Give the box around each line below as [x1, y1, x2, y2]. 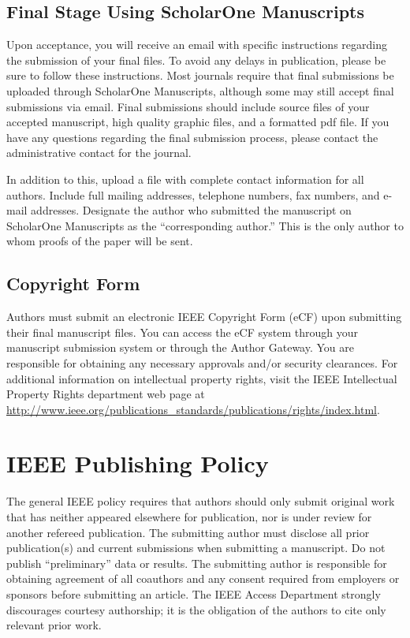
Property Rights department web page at [6, 386, 205, 402]
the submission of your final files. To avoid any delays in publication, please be [6, 51, 386, 68]
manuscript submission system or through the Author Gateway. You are [6, 339, 354, 356]
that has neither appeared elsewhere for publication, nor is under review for [6, 509, 372, 524]
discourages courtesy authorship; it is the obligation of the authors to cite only [6, 601, 386, 617]
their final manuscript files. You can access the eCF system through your [6, 323, 359, 340]
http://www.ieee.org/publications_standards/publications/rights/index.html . [6, 401, 380, 417]
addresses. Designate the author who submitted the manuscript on [31, 202, 352, 218]
